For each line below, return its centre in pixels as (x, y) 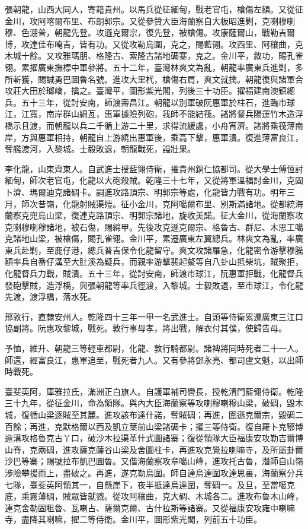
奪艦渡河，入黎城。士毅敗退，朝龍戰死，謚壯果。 (100, 149)
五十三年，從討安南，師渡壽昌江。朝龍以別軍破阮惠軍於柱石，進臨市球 (158, 102)
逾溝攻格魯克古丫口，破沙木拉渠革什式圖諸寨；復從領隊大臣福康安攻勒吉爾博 (154, 438)
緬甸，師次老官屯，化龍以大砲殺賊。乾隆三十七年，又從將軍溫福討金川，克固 (154, 180)
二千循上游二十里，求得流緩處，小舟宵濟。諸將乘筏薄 (191, 125)
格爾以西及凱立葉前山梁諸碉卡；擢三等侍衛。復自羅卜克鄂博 (187, 426)
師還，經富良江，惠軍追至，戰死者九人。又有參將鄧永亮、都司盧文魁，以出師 (154, 359)
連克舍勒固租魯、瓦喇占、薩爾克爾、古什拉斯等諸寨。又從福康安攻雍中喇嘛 (150, 507)
